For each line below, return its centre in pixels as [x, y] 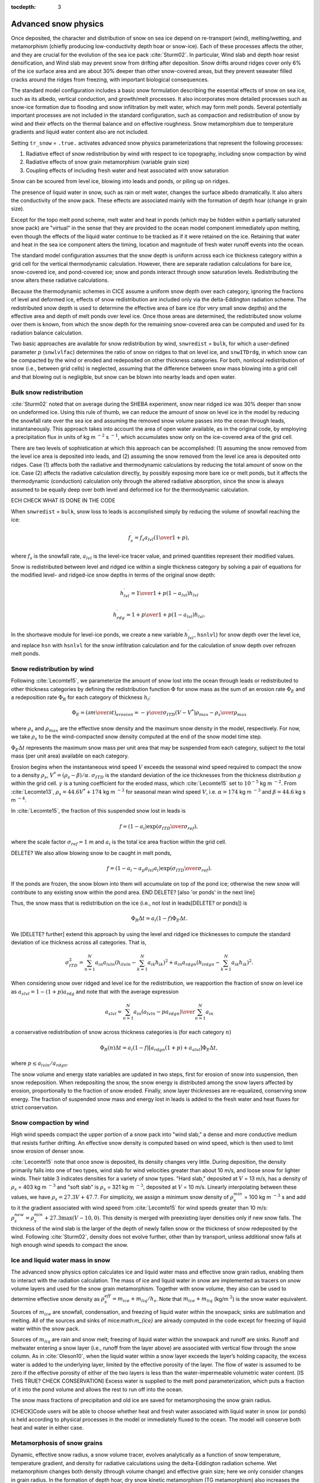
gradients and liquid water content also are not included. [80, 132]
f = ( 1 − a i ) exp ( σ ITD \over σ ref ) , [159, 827]
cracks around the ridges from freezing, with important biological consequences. [110, 79]
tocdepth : [23, 7]
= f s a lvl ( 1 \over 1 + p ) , [162, 538]
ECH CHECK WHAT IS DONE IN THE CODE [63, 501]
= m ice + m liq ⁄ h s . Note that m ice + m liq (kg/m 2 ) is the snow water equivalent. [210, 1299]
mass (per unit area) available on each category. [70, 756]
